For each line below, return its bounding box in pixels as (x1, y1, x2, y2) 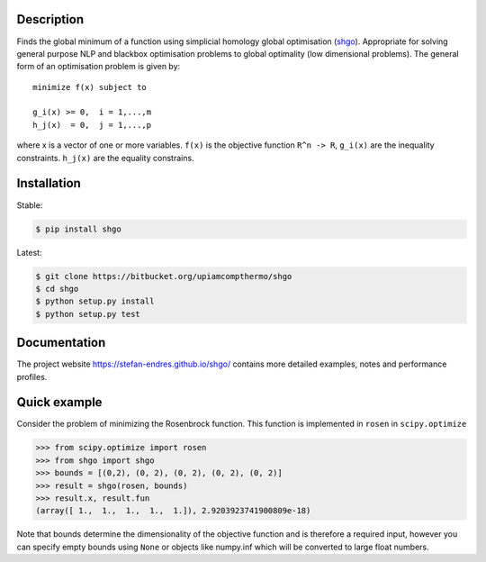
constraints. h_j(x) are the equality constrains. (16, 152, 194, 163)
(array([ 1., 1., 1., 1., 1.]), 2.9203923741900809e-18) (35, 505, 311, 516)
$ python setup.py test (35, 309, 141, 319)
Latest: (16, 247, 42, 258)
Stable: (16, 199, 43, 211)
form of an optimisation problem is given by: (16, 61, 181, 72)
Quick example (16, 394, 103, 410)
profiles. (16, 371, 48, 382)
